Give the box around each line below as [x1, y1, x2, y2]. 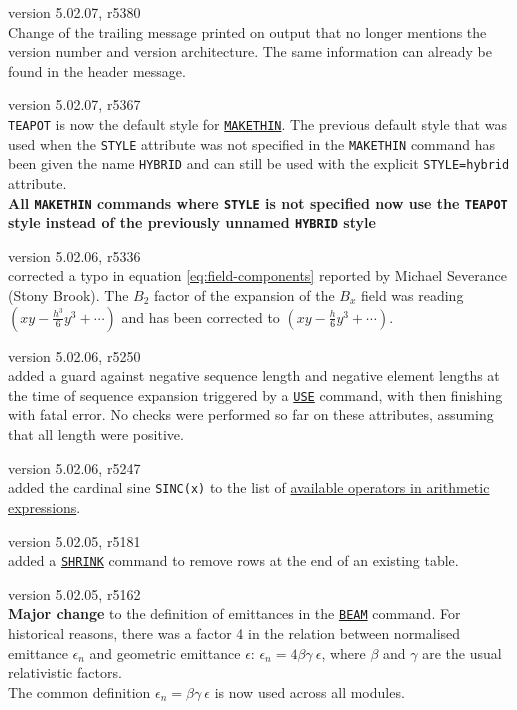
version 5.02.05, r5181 [8, 530, 141, 551]
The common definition [8, 681, 151, 702]
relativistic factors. [8, 662, 122, 683]
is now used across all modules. [214, 681, 405, 702]
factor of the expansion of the [154, 285, 335, 306]
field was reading [361, 285, 464, 306]
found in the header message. [8, 60, 186, 81]
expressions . [8, 496, 81, 517]
